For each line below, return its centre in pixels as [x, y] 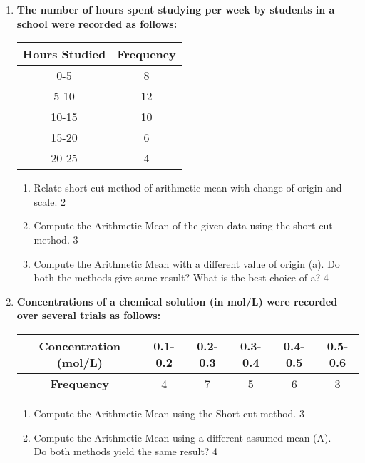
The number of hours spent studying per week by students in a [176, 9]
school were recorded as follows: [97, 23]
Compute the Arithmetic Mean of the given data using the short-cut [183, 225]
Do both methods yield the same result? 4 [126, 451]
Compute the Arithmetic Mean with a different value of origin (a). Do [187, 263]
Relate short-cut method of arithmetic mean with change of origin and [188, 188]
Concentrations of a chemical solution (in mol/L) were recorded [177, 301]
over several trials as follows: [89, 315]
